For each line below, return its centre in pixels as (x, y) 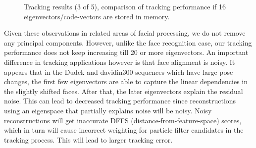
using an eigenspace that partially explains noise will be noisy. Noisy (108, 110)
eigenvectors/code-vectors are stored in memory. (97, 16)
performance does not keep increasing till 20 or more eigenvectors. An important (126, 52)
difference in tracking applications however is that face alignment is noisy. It (120, 62)
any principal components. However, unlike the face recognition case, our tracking (128, 42)
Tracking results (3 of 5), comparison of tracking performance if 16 (125, 6)
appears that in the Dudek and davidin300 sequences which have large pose (119, 72)
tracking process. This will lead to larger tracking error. (88, 139)
